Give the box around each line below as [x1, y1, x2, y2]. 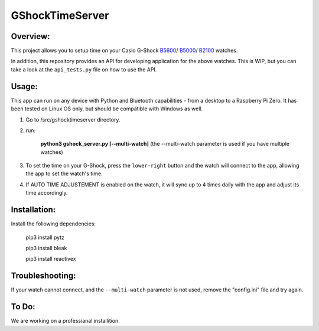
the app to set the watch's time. [25, 170, 103, 177]
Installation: [11, 205, 56, 215]
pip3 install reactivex [25, 255, 76, 263]
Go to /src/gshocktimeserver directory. [25, 116, 121, 123]
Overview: [11, 31, 50, 41]
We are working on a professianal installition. [11, 317, 121, 325]
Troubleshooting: [11, 271, 76, 281]
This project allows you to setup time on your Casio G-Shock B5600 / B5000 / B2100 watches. [11, 47, 238, 54]
